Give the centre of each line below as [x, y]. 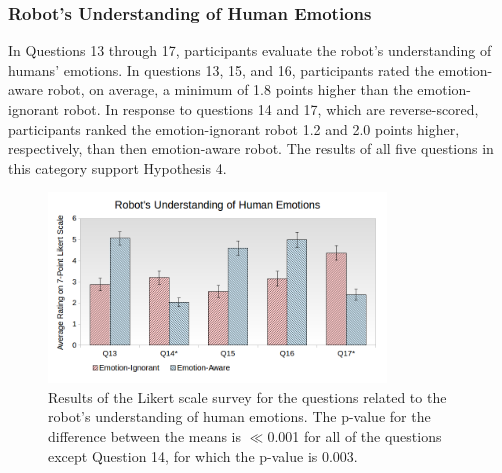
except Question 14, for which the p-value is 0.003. [203, 455]
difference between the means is [145, 435]
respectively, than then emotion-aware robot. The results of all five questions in [251, 148]
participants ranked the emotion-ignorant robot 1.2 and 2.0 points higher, [234, 128]
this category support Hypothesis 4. [117, 167]
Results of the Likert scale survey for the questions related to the [247, 396]
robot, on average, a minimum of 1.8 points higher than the [230, 89]
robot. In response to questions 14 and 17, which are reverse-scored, [271, 109]
